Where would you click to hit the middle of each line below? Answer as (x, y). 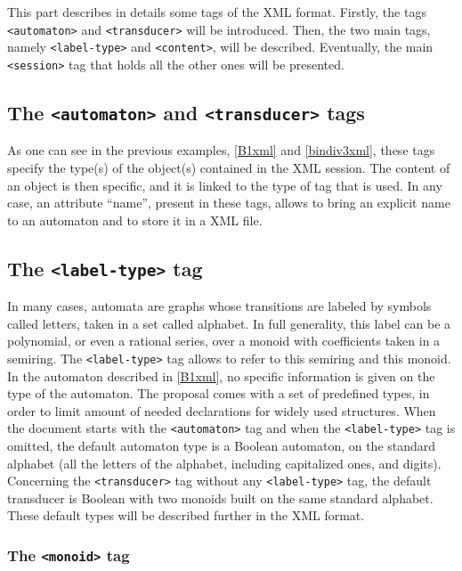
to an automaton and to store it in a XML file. (135, 220)
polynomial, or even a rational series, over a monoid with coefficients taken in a (224, 341)
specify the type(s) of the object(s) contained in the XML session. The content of (229, 167)
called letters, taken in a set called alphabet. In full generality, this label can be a (229, 323)
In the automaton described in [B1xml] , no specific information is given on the (221, 375)
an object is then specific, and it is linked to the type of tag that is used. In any (225, 185)
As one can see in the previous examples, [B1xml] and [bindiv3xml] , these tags (221, 150)
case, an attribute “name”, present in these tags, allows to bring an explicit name (229, 203)
